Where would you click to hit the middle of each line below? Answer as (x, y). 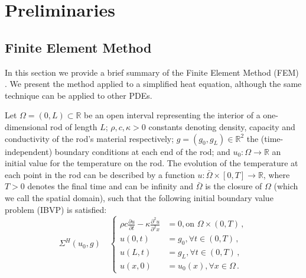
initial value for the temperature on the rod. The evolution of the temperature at (152, 163)
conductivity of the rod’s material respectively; (89, 138)
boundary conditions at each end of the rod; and (142, 151)
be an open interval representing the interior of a (172, 115)
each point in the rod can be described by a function (100, 174)
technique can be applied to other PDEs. (79, 95)
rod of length (74, 126)
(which (286, 186)
